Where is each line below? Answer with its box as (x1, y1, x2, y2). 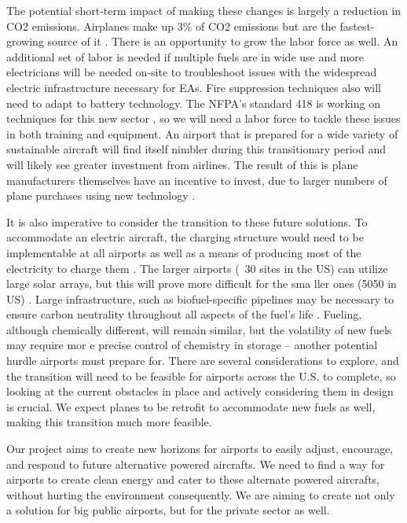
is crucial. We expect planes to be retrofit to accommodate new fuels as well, (6, 398, 376, 414)
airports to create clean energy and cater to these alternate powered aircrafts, (6, 471, 379, 488)
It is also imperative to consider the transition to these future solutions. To (6, 213, 368, 230)
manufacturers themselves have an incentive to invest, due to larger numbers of (6, 171, 387, 188)
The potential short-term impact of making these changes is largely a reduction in (6, 2, 401, 18)
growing (6, 33, 44, 50)
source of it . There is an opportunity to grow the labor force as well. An (47, 33, 398, 50)
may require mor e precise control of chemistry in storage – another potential (6, 337, 378, 353)
